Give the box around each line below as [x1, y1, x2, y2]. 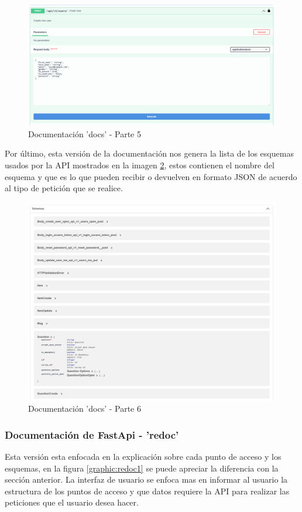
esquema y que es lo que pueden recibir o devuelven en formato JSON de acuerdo [5, 170, 297, 182]
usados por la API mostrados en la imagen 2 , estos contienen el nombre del [5, 158, 274, 171]
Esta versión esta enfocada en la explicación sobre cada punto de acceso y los [5, 450, 282, 463]
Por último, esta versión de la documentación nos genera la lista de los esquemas [5, 147, 294, 160]
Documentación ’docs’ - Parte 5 [28, 127, 141, 140]
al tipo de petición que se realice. [5, 182, 123, 194]
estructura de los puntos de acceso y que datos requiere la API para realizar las [5, 484, 290, 497]
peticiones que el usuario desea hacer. [5, 496, 139, 508]
